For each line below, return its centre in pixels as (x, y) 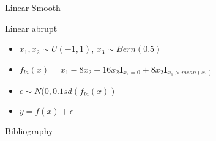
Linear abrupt (31, 28)
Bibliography (29, 131)
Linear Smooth (33, 7)
